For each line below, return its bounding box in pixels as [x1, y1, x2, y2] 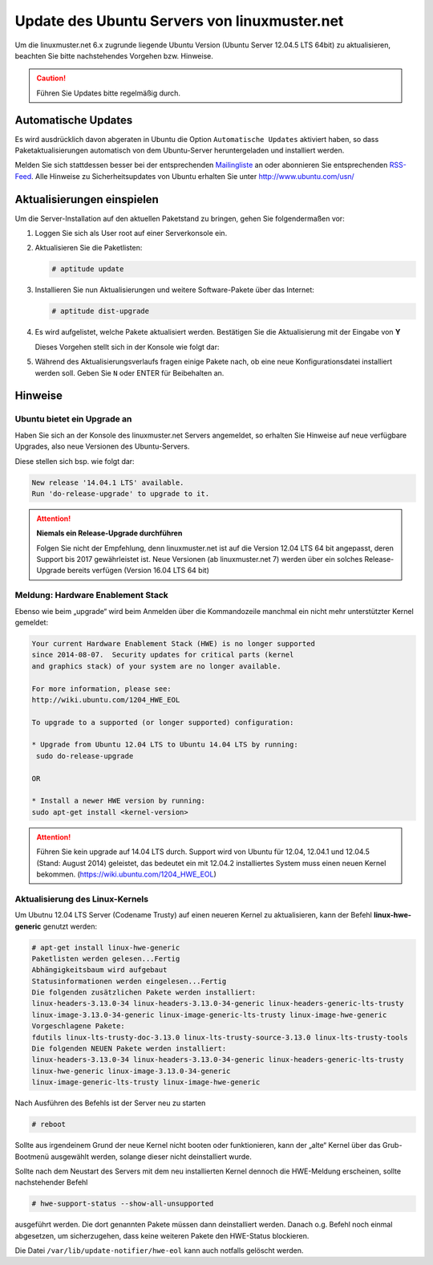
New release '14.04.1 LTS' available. [31, 478, 184, 487]
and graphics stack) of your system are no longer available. [31, 661, 281, 670]
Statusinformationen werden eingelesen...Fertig [31, 976, 227, 986]
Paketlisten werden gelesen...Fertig [31, 954, 180, 963]
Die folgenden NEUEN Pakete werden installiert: [31, 1044, 227, 1053]
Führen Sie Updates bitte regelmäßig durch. [36, 88, 180, 98]
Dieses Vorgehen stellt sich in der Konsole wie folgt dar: [34, 342, 220, 352]
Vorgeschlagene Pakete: [31, 1022, 126, 1031]
